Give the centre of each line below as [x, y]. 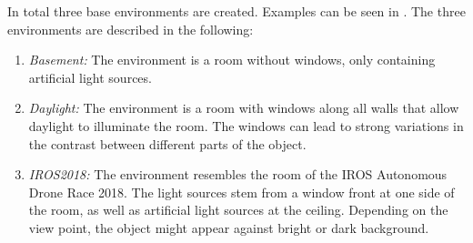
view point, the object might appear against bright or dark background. [229, 227]
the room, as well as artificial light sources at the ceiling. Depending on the [238, 210]
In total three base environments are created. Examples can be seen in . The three [236, 11]
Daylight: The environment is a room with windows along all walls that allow [244, 108]
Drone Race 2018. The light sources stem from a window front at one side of [242, 192]
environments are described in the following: [131, 29]
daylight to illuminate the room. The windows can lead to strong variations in [246, 125]
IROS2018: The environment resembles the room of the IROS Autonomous [238, 174]
